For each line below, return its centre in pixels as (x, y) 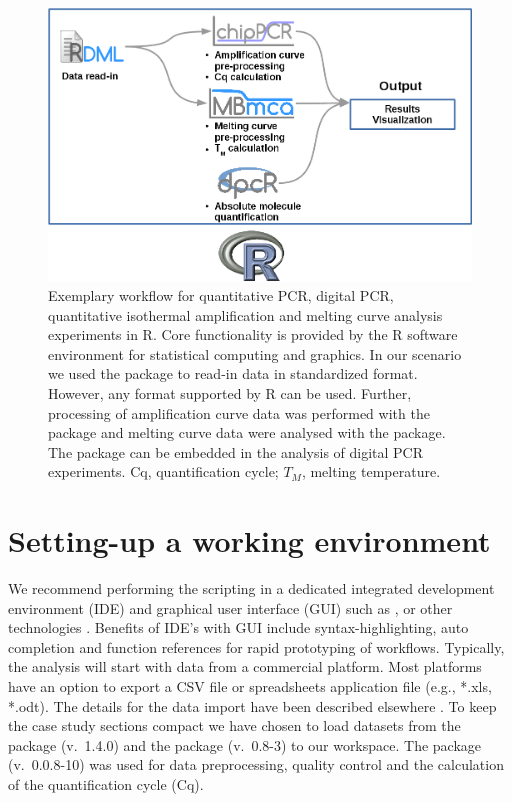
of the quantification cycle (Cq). (106, 783)
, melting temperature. (371, 471)
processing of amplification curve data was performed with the (239, 412)
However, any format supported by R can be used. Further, (230, 392)
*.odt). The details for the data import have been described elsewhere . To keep (252, 705)
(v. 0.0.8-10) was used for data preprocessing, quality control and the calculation (256, 764)
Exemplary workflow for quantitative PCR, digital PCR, (221, 294)
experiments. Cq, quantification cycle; (163, 471)
